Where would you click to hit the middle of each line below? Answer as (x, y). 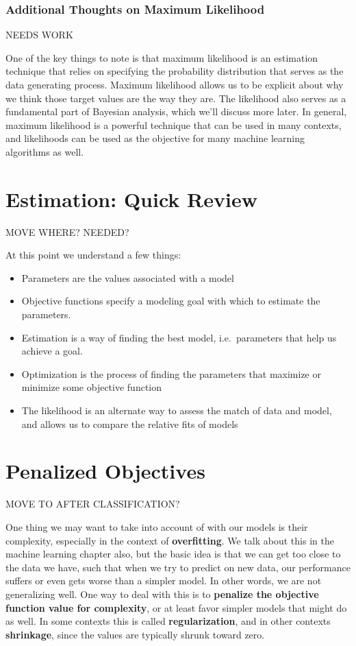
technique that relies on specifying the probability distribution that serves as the (175, 71)
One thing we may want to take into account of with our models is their (157, 526)
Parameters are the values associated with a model (128, 277)
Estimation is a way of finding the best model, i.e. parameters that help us (179, 337)
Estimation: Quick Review (131, 199)
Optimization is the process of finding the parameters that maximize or (171, 373)
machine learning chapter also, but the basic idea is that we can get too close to (173, 554)
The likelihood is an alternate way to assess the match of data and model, (177, 410)
